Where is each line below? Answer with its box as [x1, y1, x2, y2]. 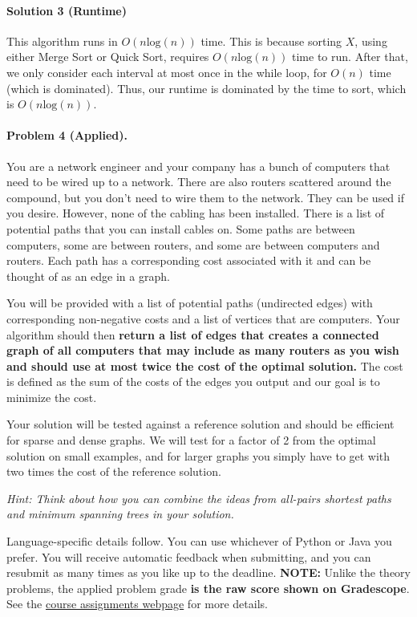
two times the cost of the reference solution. [6, 463, 221, 480]
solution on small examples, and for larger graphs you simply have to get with [6, 447, 391, 464]
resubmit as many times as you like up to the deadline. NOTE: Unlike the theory [6, 564, 411, 581]
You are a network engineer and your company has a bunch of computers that [6, 157, 391, 174]
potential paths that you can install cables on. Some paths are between [6, 220, 355, 237]
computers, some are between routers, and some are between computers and [6, 236, 380, 253]
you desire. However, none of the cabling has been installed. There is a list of [6, 205, 385, 221]
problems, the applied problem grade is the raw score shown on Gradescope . [6, 579, 410, 596]
